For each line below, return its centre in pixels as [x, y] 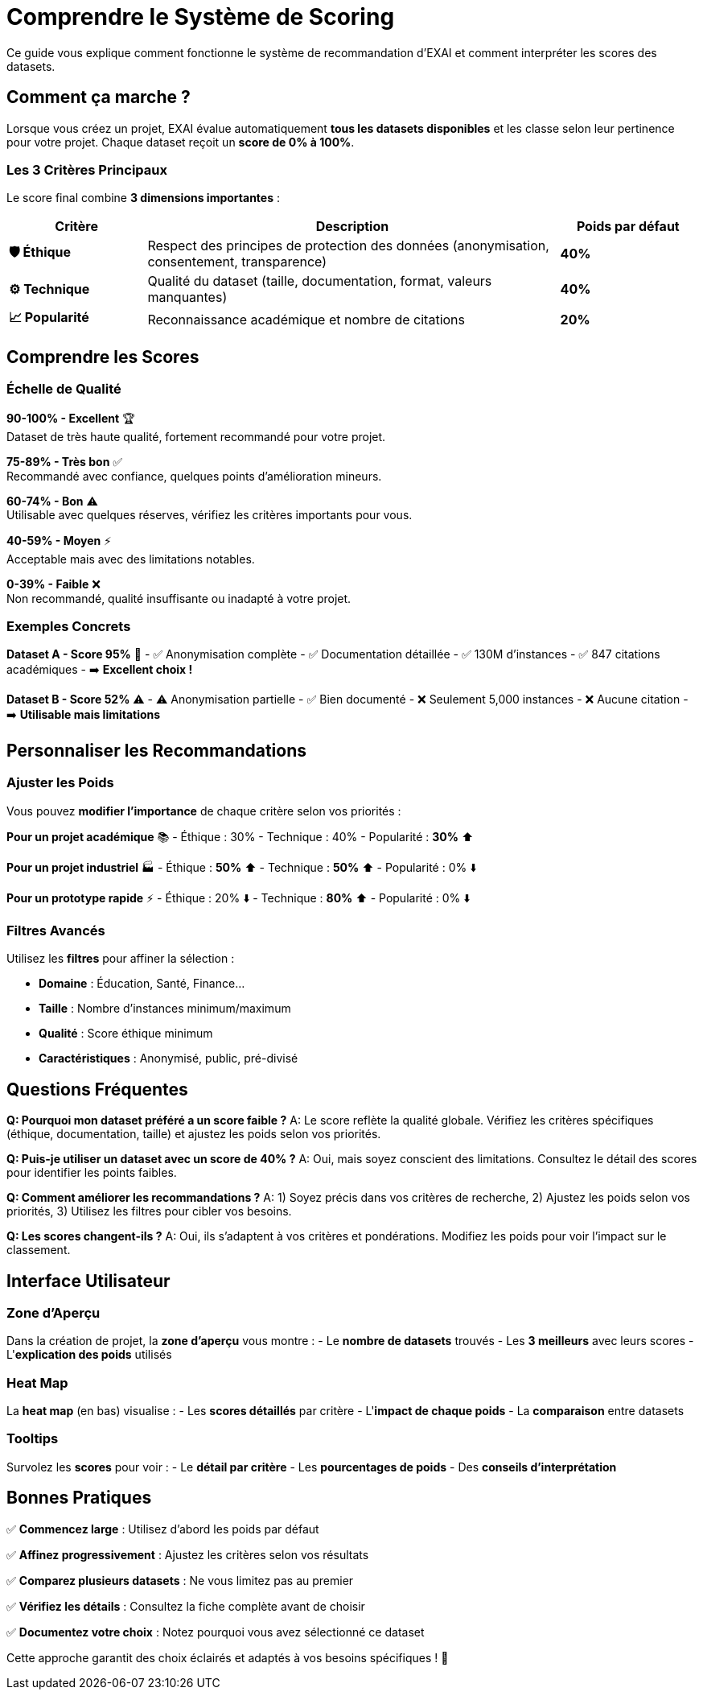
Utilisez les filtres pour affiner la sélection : [121, 959]
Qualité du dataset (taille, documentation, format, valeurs [320, 281]
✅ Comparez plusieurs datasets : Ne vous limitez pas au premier [180, 1580]
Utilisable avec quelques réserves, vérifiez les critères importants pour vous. [210, 514]
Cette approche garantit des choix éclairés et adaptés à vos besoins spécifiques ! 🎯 [228, 1657]
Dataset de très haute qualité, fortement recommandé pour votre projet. [196, 436]
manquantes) [187, 297]
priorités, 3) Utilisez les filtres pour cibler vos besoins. [149, 1211]
